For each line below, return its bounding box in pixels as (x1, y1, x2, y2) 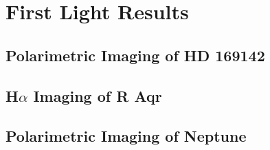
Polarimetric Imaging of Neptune (5, 125, 247, 147)
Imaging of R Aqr (33, 85, 162, 106)
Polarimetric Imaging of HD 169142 (5, 44, 265, 65)
